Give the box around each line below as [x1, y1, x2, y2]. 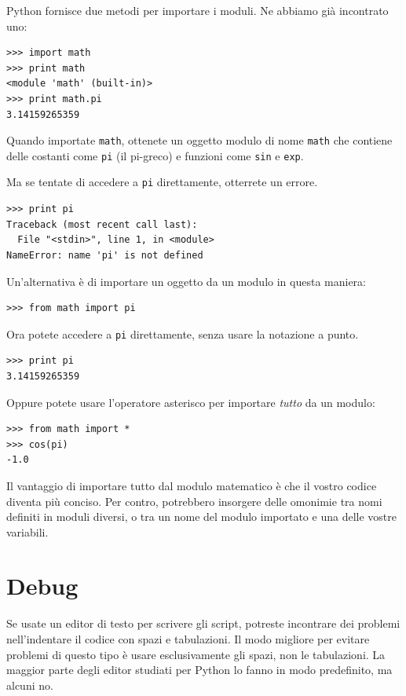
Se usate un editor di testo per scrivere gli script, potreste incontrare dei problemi [6, 615, 401, 632]
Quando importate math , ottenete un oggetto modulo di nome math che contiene [6, 132, 393, 148]
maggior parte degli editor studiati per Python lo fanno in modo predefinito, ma [6, 661, 393, 678]
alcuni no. [6, 676, 53, 693]
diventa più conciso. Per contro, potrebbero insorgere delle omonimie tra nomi [6, 493, 382, 509]
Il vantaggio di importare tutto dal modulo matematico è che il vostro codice [6, 477, 377, 493]
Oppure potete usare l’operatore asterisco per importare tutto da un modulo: [6, 394, 375, 410]
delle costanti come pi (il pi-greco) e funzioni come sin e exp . [6, 147, 304, 163]
